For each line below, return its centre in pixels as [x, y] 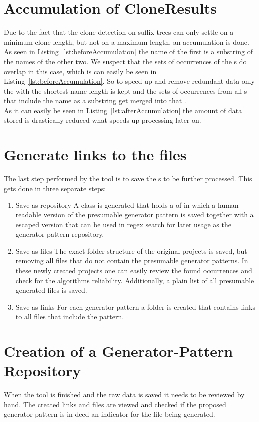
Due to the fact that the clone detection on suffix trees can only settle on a [119, 32]
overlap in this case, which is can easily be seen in [80, 71]
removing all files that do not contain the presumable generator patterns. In [132, 261]
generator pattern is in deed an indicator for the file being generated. [110, 414]
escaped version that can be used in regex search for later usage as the [123, 224]
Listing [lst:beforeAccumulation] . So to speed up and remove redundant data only [129, 81]
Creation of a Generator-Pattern [119, 351]
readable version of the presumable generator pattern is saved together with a [134, 214]
